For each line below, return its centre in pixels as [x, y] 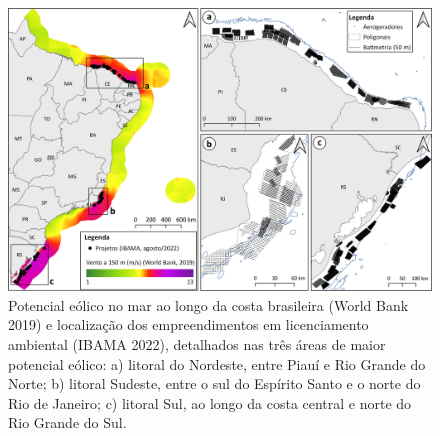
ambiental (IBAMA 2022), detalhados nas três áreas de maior [197, 344]
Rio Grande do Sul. [67, 422]
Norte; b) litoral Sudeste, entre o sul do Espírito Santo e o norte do [214, 383]
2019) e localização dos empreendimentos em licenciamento [188, 324]
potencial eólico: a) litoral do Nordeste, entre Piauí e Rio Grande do [217, 363]
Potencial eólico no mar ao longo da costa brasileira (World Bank [208, 304]
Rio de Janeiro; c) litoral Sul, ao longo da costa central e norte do [210, 402]
